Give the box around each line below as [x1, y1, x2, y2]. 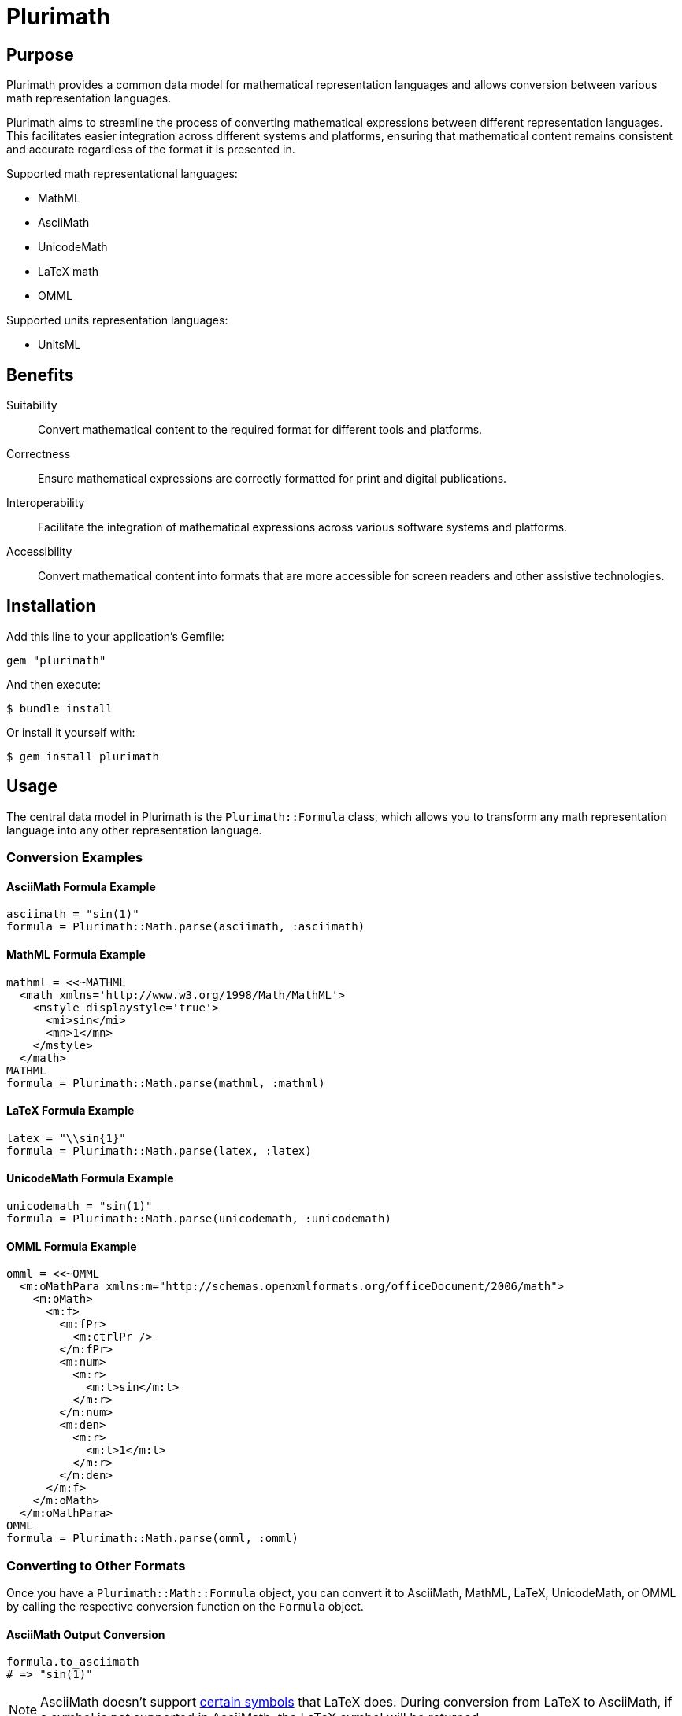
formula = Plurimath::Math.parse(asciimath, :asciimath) [6, 920, 365, 934]
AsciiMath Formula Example [6, 879, 156, 893]
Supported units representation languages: [6, 313, 228, 327]
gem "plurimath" [6, 653, 106, 667]
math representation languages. [6, 91, 172, 105]
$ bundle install [6, 701, 113, 715]
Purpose [6, 44, 74, 65]
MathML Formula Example [6, 947, 146, 961]
